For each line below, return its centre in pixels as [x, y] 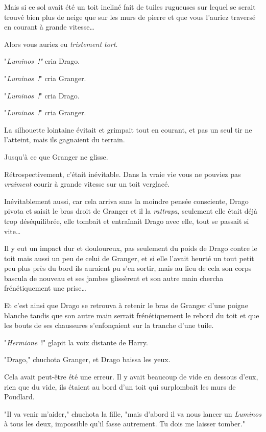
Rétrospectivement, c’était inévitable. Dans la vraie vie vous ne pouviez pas [123, 174]
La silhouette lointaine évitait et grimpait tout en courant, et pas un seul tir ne [128, 129]
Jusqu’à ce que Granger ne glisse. [56, 156]
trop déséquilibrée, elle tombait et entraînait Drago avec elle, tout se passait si [127, 221]
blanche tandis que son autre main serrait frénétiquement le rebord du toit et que [132, 315]
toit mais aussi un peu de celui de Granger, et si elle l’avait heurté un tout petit [129, 258]
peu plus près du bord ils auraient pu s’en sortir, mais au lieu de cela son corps [128, 268]
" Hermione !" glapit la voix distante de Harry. [76, 342]
